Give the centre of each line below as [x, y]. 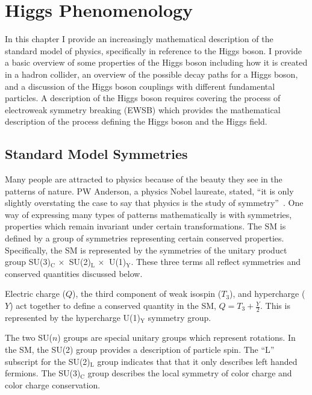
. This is [275, 306]
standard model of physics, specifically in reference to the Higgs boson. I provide [153, 50]
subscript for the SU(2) [48, 361]
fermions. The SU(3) [43, 373]
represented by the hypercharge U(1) [73, 317]
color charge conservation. [53, 384]
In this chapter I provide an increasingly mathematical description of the [139, 39]
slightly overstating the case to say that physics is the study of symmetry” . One [154, 203]
